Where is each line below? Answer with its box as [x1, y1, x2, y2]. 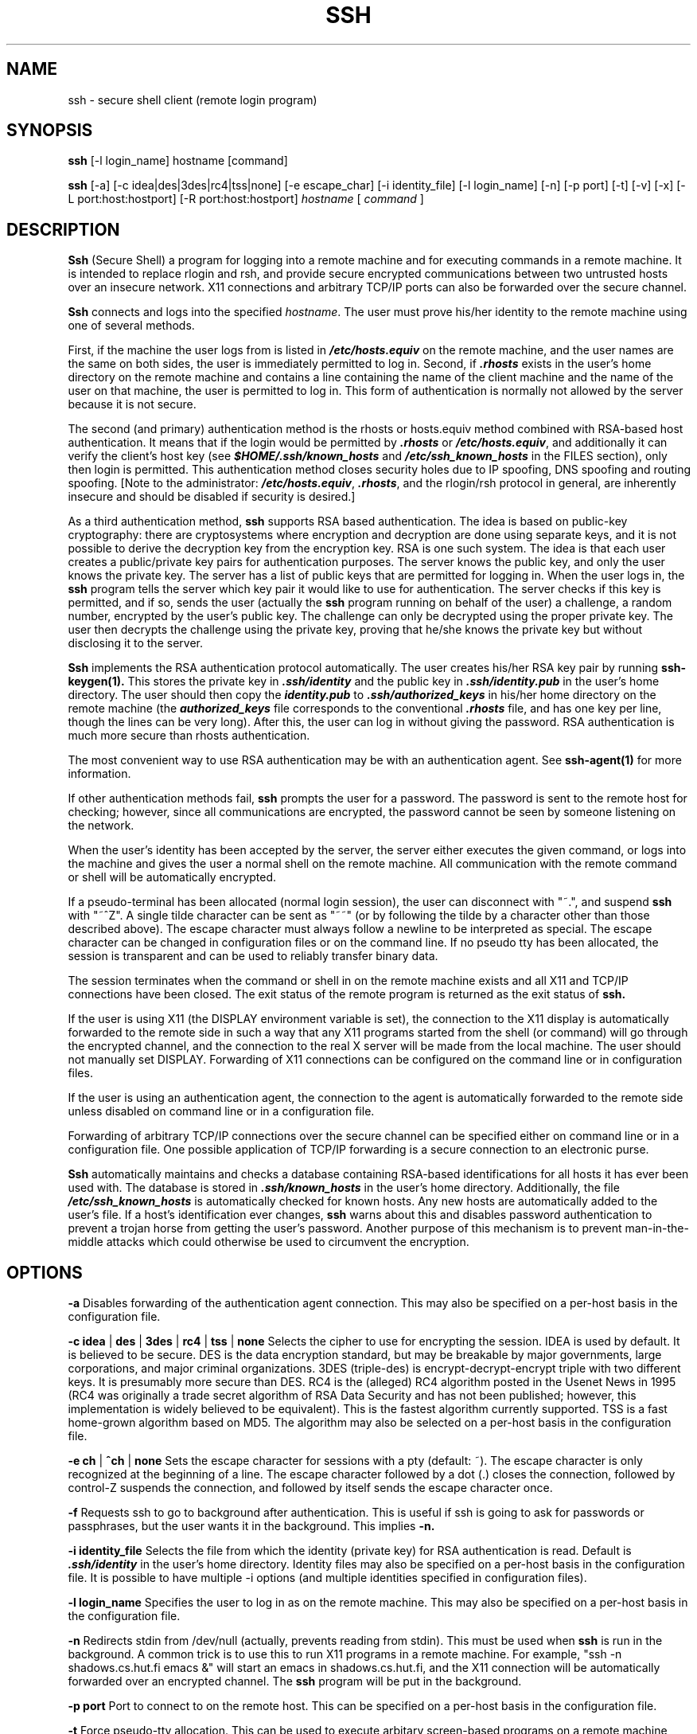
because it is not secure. [68, 397, 197, 412]
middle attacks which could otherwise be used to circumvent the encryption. [68, 1235, 469, 1249]
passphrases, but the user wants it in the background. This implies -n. [68, 1519, 435, 1533]
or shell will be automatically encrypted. [68, 870, 277, 885]
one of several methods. [68, 318, 195, 333]
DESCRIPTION [6, 219, 120, 240]
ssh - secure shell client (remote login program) [68, 92, 317, 107]
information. [68, 767, 131, 781]
